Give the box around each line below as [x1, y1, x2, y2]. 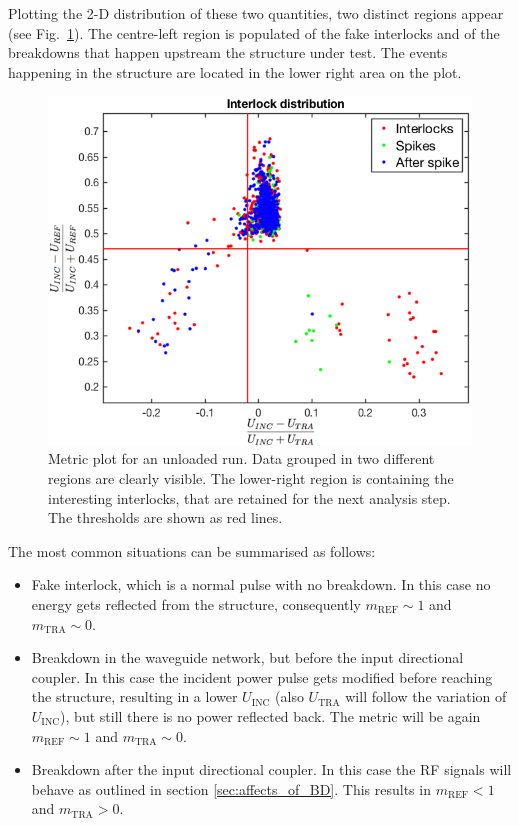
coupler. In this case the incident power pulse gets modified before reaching [31, 666, 493, 687]
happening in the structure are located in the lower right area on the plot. [8, 61, 462, 82]
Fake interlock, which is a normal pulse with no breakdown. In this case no [31, 574, 491, 595]
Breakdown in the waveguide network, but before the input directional [31, 647, 464, 668]
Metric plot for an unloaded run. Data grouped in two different [48, 448, 435, 469]
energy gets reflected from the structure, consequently [31, 594, 361, 614]
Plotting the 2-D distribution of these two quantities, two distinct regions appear [8, 3, 504, 23]
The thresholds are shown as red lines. [48, 507, 283, 528]
